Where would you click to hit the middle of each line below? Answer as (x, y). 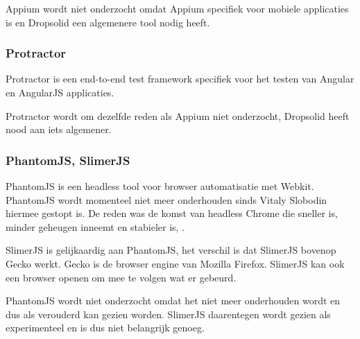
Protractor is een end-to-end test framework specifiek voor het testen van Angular (180, 79)
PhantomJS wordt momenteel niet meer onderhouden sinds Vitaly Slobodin (166, 199)
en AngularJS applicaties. (60, 92)
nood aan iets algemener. (59, 129)
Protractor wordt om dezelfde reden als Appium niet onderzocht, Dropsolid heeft (178, 115)
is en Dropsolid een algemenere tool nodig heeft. (108, 22)
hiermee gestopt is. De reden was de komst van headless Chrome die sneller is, (172, 213)
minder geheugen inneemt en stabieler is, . (95, 226)
